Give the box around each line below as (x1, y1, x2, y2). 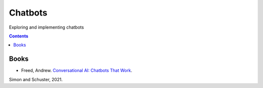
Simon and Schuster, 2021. (9, 76, 63, 82)
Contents (9, 33, 29, 39)
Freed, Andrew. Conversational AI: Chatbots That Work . (21, 68, 132, 73)
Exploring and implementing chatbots (9, 24, 84, 30)
